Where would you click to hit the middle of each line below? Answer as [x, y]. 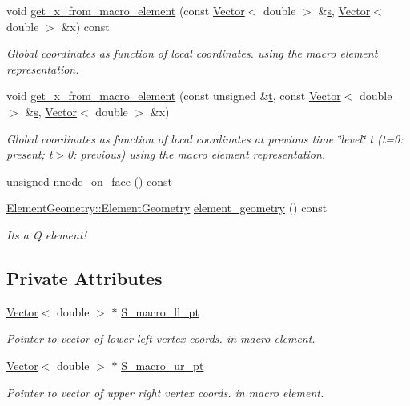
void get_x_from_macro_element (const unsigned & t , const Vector [174, 96]
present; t [30, 154]
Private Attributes [84, 277]
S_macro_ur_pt [163, 365]
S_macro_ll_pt [160, 311]
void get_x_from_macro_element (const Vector [126, 10]
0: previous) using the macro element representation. [197, 154]
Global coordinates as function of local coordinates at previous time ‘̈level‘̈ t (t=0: [205, 138]
